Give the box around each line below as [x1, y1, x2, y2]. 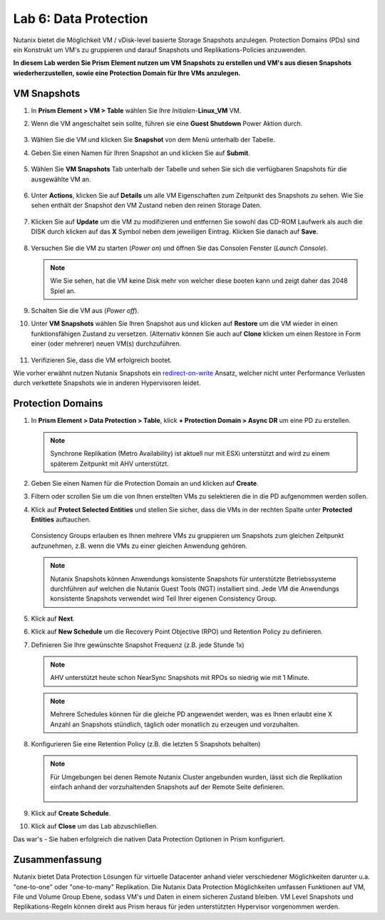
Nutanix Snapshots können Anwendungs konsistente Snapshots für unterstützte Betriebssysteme [50, 574, 337, 583]
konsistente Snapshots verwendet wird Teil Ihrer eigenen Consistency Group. [50, 594, 277, 603]
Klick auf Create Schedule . [31, 809, 111, 817]
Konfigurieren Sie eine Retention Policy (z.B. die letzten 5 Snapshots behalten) [31, 739, 261, 748]
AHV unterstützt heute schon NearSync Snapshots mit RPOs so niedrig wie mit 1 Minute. [50, 674, 309, 682]
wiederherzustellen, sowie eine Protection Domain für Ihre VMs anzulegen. [13, 69, 241, 77]
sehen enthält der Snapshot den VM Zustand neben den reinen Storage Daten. [31, 201, 262, 210]
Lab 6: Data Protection [13, 11, 148, 26]
